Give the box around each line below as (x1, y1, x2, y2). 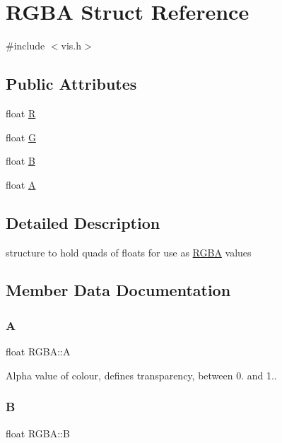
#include (6, 38, 45, 53)
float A (6, 177, 36, 191)
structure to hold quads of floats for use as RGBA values (6, 244, 252, 259)
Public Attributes (6, 73, 137, 95)
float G (6, 129, 36, 144)
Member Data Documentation (6, 279, 231, 301)
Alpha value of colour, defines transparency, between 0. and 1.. (6, 367, 277, 382)
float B (6, 153, 35, 168)
